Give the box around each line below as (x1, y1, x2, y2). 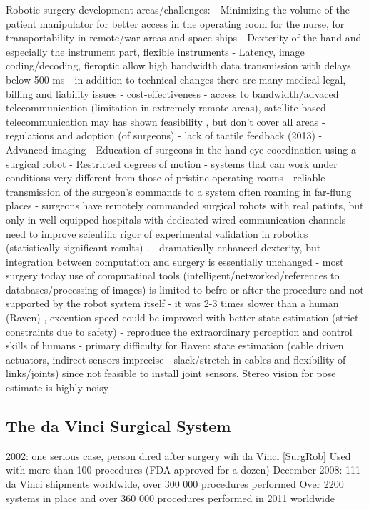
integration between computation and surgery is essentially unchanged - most (6, 254, 344, 269)
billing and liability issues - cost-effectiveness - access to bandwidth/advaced (6, 86, 339, 101)
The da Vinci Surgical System (6, 415, 231, 437)
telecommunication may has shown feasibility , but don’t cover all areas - (6, 114, 325, 129)
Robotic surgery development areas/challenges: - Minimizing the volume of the (6, 2, 350, 16)
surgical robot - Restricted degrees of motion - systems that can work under (6, 156, 338, 171)
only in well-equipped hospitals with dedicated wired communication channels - (6, 211, 353, 226)
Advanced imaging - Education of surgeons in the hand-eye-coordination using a (6, 141, 356, 156)
